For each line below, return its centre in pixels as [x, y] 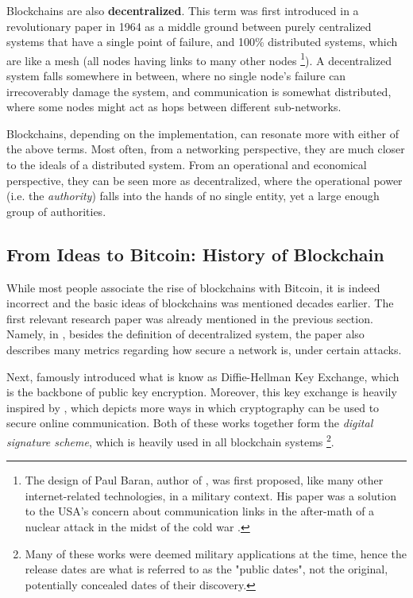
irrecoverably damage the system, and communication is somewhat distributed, [199, 91]
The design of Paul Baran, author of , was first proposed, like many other [204, 480]
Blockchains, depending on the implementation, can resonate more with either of [203, 133]
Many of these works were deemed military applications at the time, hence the [216, 553]
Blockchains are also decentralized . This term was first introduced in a [183, 10]
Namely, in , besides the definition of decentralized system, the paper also [185, 334]
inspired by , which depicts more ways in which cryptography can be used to [193, 407]
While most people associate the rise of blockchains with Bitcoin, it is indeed [193, 287]
